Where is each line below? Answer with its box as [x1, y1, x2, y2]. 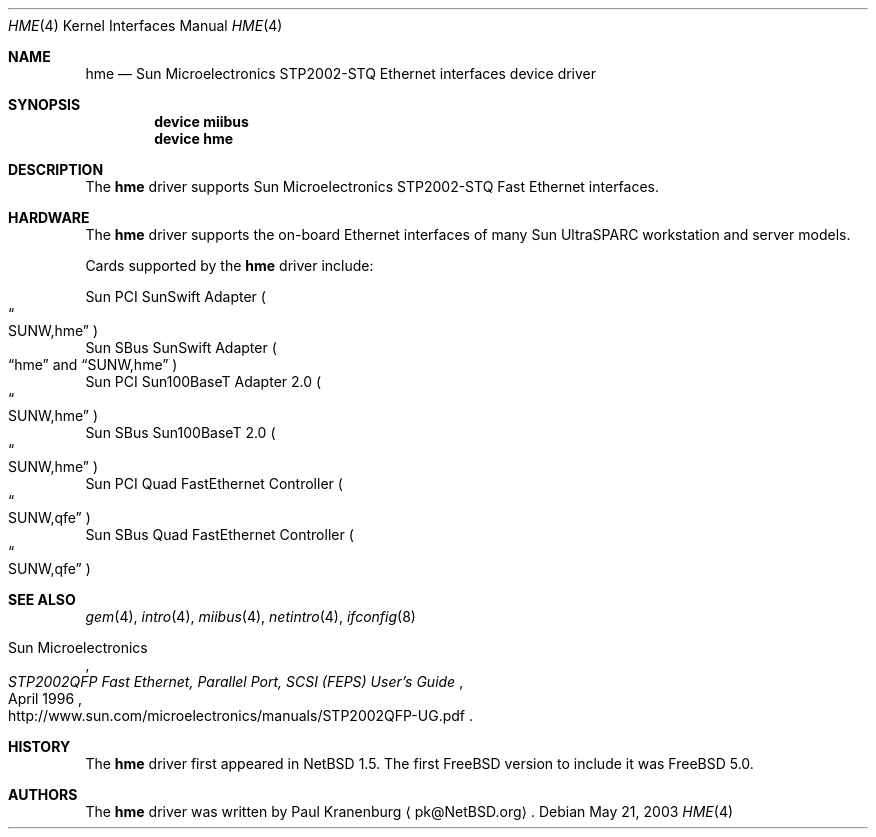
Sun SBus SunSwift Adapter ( [85, 339, 277, 356]
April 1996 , [8, 690, 83, 707]
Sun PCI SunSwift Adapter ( [85, 288, 266, 305]
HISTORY [8, 738, 71, 755]
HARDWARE [8, 209, 90, 226]
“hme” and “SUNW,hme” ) [8, 356, 178, 373]
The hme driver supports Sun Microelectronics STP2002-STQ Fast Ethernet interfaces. [85, 178, 660, 195]
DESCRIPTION [8, 161, 104, 178]
